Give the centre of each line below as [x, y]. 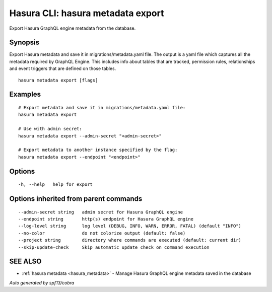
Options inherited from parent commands [76, 199]
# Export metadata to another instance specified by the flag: [98, 150]
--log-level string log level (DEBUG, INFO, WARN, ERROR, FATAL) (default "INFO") [130, 226]
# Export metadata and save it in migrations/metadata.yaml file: [102, 108]
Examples [25, 94]
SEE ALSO [25, 262]
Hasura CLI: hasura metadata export [87, 13]
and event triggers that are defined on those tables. [63, 68]
